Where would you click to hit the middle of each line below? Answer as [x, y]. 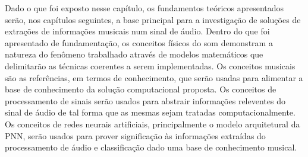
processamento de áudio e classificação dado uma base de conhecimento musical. [151, 147]
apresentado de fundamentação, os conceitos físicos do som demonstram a [139, 42]
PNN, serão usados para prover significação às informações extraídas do [135, 135]
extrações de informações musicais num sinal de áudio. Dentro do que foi [137, 31]
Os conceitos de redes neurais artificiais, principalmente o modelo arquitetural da [153, 124]
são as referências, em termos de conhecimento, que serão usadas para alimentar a [154, 77]
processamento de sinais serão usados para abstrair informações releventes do [145, 100]
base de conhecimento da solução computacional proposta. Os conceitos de [141, 89]
